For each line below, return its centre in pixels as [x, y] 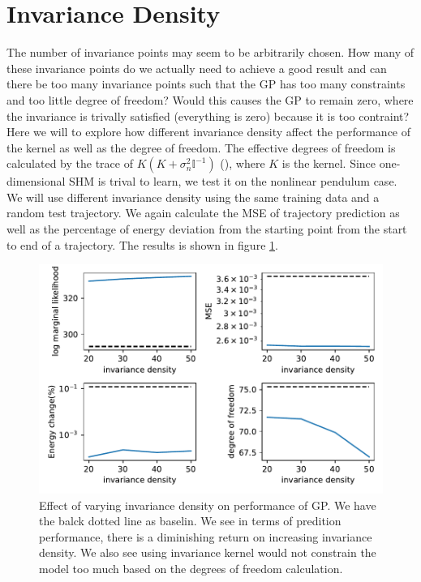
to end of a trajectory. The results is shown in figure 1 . [142, 244]
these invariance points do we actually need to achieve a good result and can [197, 68]
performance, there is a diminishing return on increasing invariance [206, 536]
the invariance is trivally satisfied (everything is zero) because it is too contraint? [208, 116]
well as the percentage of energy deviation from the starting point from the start [207, 229]
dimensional [36, 181]
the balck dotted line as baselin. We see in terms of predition [190, 521]
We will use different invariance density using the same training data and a [193, 197]
